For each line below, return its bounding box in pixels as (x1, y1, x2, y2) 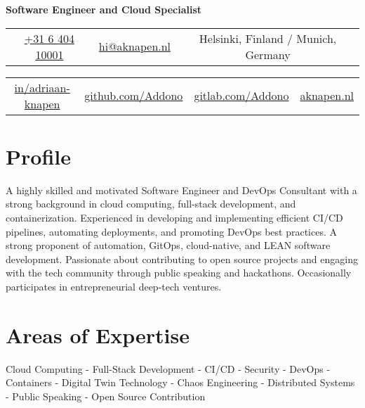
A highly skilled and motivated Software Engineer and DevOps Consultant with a (6, 182, 357, 197)
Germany (245, 46, 291, 63)
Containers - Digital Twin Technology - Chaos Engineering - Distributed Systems (6, 375, 355, 390)
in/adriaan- (14, 79, 70, 96)
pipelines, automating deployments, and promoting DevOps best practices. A (6, 224, 338, 238)
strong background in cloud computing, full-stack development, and (6, 196, 296, 211)
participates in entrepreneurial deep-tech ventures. (6, 279, 222, 293)
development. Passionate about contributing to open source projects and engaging (6, 251, 358, 266)
